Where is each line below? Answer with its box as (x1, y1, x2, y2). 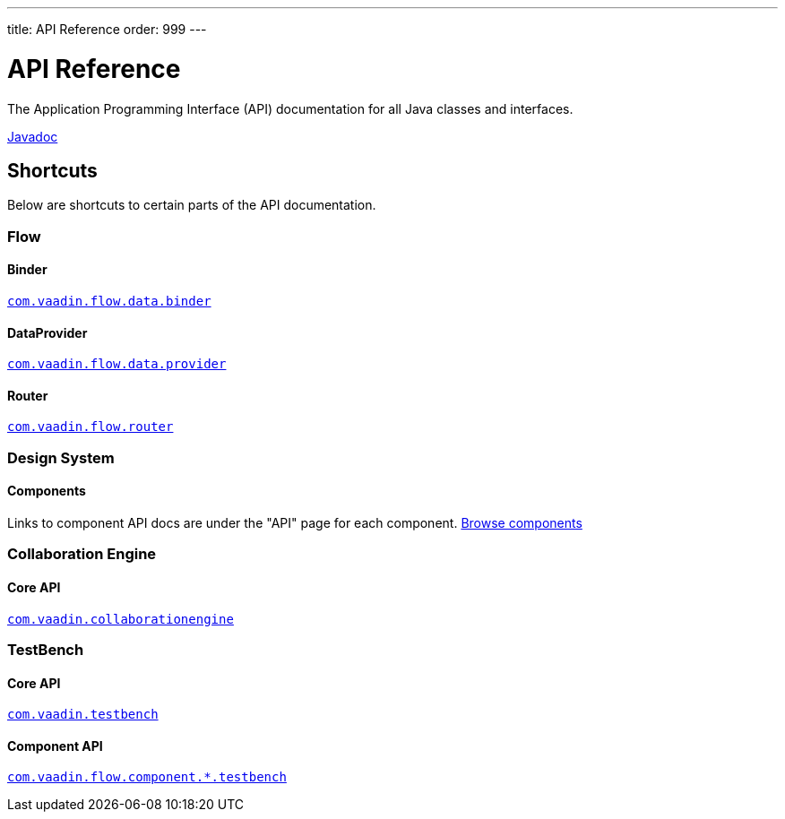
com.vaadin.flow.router (7, 419, 174, 435)
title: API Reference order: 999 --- (7, 22, 207, 37)
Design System (7, 448, 115, 467)
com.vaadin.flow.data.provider (7, 357, 227, 372)
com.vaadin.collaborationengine (7, 611, 234, 626)
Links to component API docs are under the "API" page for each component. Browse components (7, 514, 582, 530)
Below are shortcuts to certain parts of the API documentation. (7, 197, 376, 213)
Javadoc (7, 128, 58, 144)
